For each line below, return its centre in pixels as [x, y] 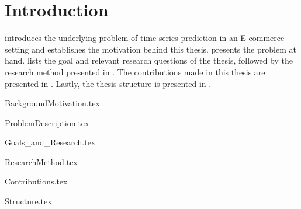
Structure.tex [28, 201]
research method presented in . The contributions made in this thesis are [135, 72]
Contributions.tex [36, 181]
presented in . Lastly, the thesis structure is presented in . [108, 83]
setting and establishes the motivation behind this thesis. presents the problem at [150, 49]
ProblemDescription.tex [47, 122]
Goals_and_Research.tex [50, 142]
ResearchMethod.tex [41, 161]
